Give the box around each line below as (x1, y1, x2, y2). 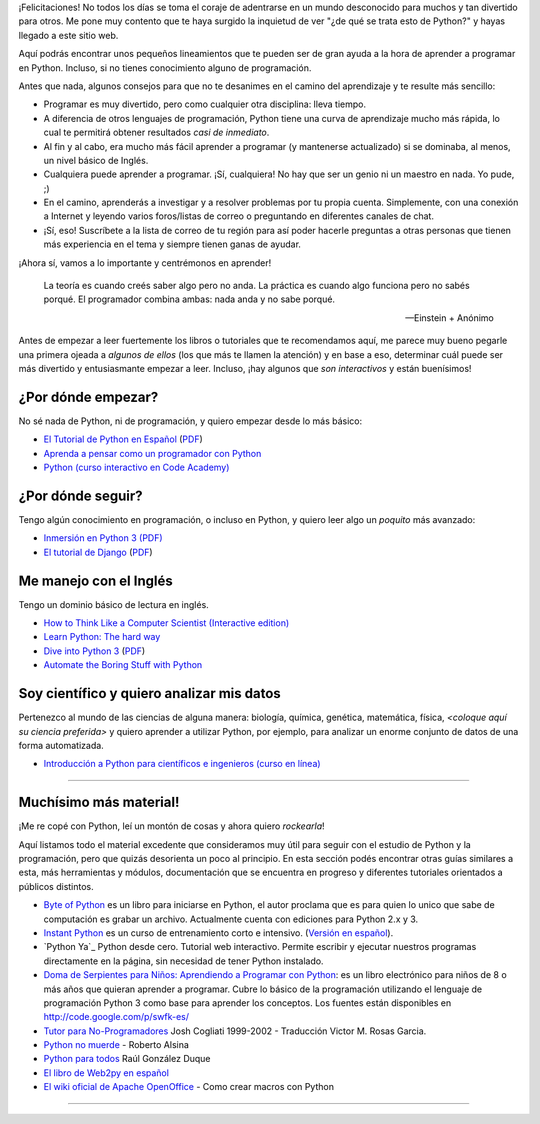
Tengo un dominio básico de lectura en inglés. (18, 598, 209, 610)
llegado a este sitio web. (18, 29, 119, 41)
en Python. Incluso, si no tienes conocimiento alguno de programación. (18, 61, 312, 74)
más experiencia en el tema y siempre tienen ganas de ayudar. (43, 238, 302, 250)
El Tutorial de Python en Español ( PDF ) (43, 433, 204, 445)
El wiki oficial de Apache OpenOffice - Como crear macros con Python (43, 1081, 335, 1093)
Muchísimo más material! (18, 794, 180, 811)
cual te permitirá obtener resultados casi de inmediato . (43, 126, 270, 139)
